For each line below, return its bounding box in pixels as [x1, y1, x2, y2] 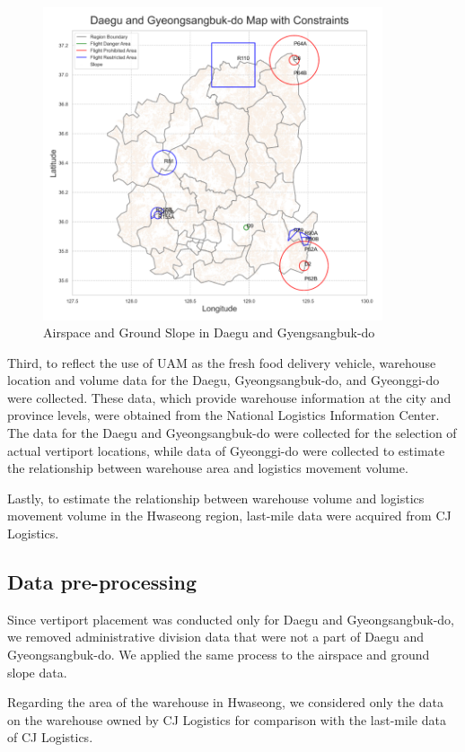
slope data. [7, 662, 67, 681]
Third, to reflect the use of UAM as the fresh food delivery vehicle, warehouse [7, 353, 436, 372]
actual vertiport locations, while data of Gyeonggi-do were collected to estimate [7, 441, 445, 459]
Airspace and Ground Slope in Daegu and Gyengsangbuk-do [43, 323, 375, 342]
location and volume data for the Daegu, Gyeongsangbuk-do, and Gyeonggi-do [7, 371, 440, 389]
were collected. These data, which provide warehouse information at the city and [7, 388, 452, 407]
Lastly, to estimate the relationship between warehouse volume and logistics [7, 488, 425, 507]
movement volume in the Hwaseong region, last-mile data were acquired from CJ [7, 506, 452, 525]
